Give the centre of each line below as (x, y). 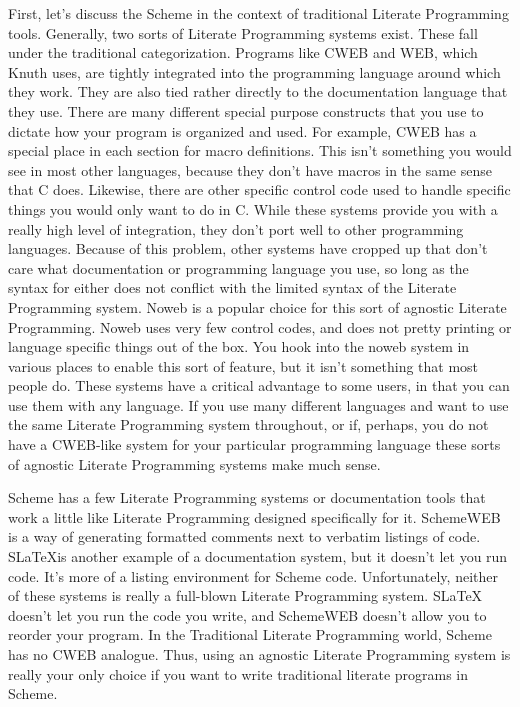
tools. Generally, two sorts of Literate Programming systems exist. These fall (243, 32)
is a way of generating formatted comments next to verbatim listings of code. (244, 536)
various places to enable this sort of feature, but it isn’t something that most (243, 365)
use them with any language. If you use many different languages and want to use (258, 404)
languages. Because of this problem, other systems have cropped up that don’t (248, 248)
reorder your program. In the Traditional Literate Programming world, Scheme (250, 634)
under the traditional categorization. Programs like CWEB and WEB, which (243, 52)
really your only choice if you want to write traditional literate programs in (238, 673)
